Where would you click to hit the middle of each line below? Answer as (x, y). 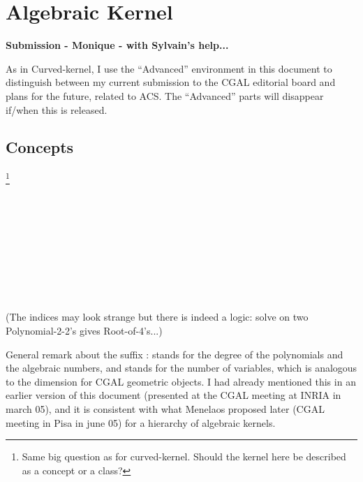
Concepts (40, 147)
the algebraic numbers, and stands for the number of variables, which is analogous (181, 368)
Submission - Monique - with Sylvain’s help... (117, 45)
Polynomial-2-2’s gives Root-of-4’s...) (84, 330)
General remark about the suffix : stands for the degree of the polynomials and (175, 354)
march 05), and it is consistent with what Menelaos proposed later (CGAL (165, 408)
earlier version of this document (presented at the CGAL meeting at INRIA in (173, 395)
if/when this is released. (57, 109)
